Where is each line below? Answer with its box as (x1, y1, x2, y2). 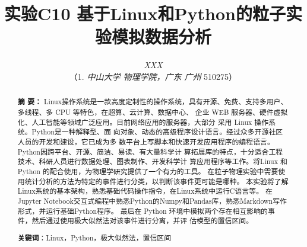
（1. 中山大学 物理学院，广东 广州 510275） (69, 70, 238, 82)
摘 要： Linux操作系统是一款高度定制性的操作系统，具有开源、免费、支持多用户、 (17, 97, 288, 107)
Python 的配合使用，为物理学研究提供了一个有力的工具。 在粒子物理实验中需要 (17, 166, 278, 176)
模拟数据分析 (111, 24, 211, 49)
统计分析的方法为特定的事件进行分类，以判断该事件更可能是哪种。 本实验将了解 (24, 176, 289, 186)
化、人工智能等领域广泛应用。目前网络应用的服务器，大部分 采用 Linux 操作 (17, 117, 269, 127)
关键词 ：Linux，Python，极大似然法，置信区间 (17, 232, 172, 243)
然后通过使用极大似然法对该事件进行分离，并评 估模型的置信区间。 (31, 216, 254, 226)
